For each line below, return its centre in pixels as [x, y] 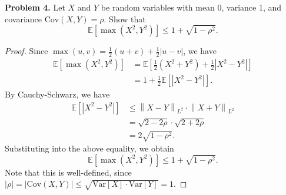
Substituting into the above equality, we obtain [89, 148]
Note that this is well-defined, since [68, 172]
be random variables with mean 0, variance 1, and [191, 7]
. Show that [125, 19]
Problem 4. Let [35, 7]
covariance [24, 19]
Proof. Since [26, 51]
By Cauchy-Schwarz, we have [57, 94]
